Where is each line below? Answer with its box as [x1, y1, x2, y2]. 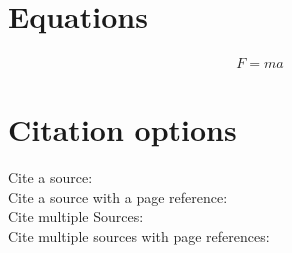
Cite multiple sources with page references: [8, 226, 270, 247]
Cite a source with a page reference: [8, 186, 228, 207]
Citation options [8, 109, 237, 150]
